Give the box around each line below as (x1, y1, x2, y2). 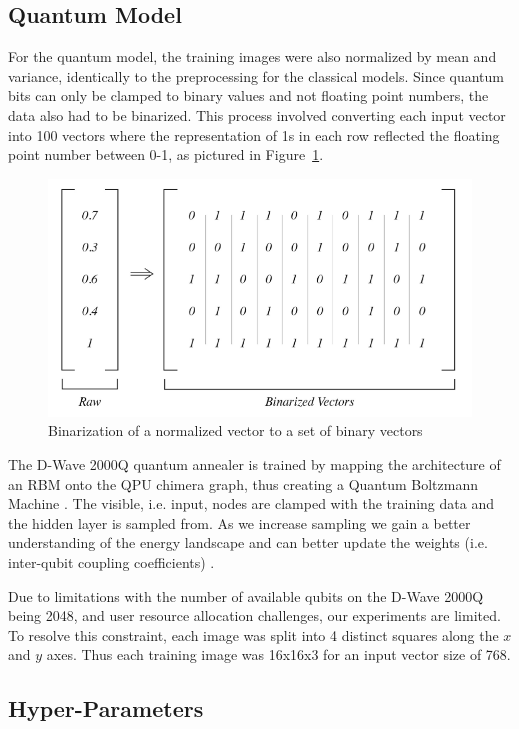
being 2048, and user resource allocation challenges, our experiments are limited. (8, 605, 501, 626)
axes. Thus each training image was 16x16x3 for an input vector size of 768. (46, 644, 511, 665)
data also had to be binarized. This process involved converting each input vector (8, 104, 506, 125)
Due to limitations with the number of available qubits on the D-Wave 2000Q (8, 585, 484, 606)
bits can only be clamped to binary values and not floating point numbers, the (8, 85, 489, 106)
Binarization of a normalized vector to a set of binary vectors (48, 420, 423, 441)
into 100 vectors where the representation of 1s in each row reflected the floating (8, 124, 500, 145)
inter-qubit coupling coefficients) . (8, 551, 215, 572)
